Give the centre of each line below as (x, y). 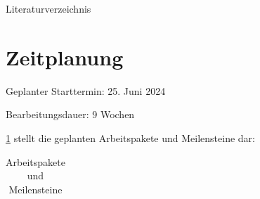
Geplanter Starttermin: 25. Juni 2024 (86, 90)
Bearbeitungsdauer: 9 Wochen (70, 114)
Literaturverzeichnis (48, 8)
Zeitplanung (65, 57)
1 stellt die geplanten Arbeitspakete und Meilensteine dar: (130, 137)
